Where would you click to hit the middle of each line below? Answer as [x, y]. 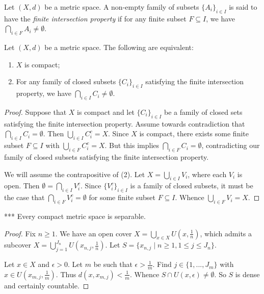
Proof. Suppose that [35, 112]
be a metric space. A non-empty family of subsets [122, 7]
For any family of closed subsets [66, 81]
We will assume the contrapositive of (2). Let [75, 174]
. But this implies [132, 145]
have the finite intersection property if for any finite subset [95, 18]
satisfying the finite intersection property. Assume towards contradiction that [125, 123]
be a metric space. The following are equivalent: [119, 47]
